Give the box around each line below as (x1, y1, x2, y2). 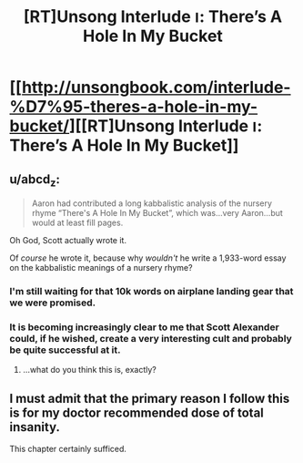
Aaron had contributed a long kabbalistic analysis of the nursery (31, 198, 273, 209)
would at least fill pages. (31, 217, 124, 229)
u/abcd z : (9, 171, 61, 189)
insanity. (9, 419, 61, 435)
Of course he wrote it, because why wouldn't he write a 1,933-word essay (9, 252, 287, 263)
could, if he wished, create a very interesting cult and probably (9, 333, 293, 345)
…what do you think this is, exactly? (22, 365, 157, 376)
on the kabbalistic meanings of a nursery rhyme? (9, 262, 193, 273)
